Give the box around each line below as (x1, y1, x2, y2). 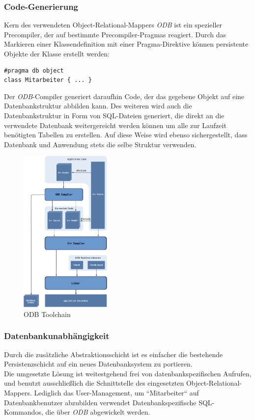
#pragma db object (4, 67, 64, 74)
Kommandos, (4, 407, 43, 417)
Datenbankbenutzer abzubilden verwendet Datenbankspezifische (4, 397, 197, 407)
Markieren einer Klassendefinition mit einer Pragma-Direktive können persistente (4, 39, 249, 49)
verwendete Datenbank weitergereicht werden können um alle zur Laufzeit (4, 120, 227, 130)
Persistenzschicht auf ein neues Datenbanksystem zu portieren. (4, 359, 193, 369)
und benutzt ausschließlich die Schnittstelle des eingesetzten (4, 378, 184, 388)
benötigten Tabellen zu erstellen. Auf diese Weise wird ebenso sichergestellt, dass (4, 130, 248, 140)
